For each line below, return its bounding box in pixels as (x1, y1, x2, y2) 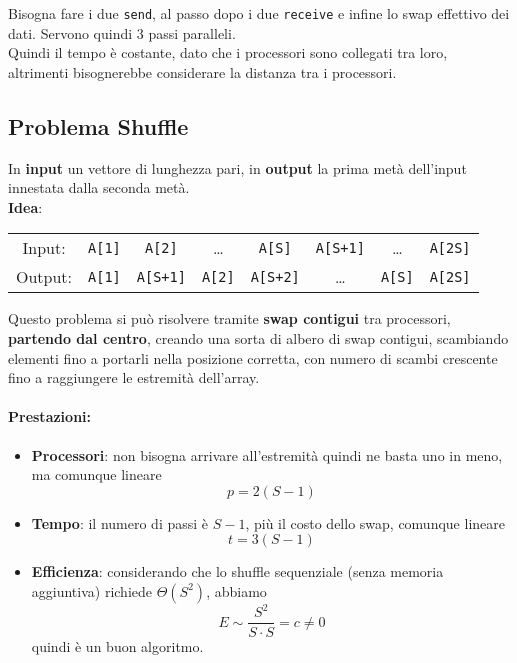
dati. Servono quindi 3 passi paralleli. (8, 22, 236, 43)
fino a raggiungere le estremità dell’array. (8, 367, 260, 388)
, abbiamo (206, 580, 267, 601)
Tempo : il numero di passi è (31, 512, 209, 533)
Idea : (8, 196, 43, 217)
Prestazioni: (8, 406, 92, 427)
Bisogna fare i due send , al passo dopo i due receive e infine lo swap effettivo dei (8, 3, 510, 23)
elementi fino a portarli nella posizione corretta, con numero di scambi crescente (8, 347, 498, 368)
